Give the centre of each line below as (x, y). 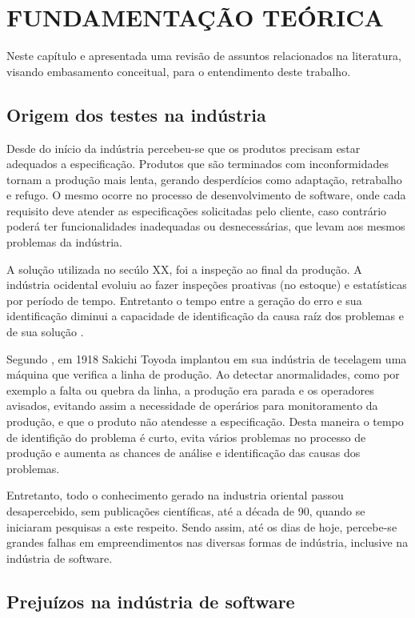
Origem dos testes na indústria (136, 114)
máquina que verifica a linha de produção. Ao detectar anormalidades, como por (203, 374)
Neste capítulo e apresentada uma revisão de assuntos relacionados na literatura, (204, 56)
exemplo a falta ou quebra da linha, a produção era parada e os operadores (190, 389)
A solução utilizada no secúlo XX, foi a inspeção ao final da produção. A (184, 269)
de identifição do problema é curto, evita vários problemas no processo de (186, 437)
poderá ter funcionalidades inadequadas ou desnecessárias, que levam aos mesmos (206, 226)
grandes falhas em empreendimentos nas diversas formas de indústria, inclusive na (207, 542)
